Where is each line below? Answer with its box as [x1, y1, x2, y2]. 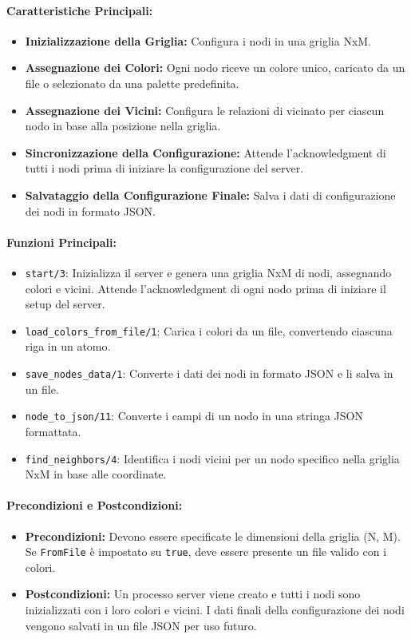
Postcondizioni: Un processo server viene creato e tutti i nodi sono [25, 585, 361, 602]
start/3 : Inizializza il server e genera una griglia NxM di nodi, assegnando [25, 264, 392, 280]
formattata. [25, 423, 81, 439]
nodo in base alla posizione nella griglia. [25, 117, 221, 134]
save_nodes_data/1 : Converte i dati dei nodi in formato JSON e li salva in [25, 365, 393, 382]
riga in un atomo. [25, 338, 111, 355]
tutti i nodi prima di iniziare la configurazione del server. [25, 160, 304, 177]
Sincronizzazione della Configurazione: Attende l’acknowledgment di [25, 144, 386, 161]
